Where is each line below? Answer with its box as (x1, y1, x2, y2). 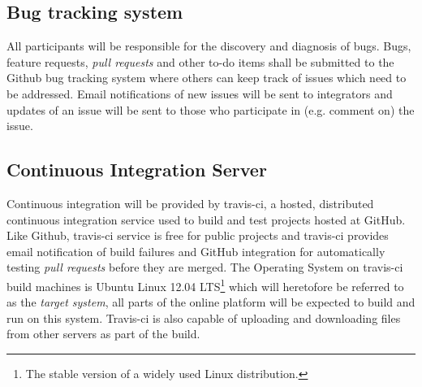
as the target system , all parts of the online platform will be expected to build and (6, 294, 416, 311)
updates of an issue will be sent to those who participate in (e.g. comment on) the (6, 101, 415, 118)
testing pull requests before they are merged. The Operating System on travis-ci (6, 259, 403, 276)
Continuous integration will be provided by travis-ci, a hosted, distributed (6, 194, 374, 211)
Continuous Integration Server (6, 157, 267, 182)
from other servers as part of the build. (6, 325, 200, 342)
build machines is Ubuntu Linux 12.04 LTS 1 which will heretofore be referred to (6, 275, 404, 294)
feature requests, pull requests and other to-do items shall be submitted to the (6, 53, 394, 70)
